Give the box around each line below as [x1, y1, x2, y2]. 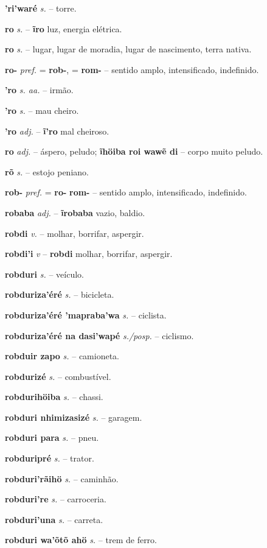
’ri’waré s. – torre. [5, 2, 77, 14]
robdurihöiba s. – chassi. [5, 390, 103, 403]
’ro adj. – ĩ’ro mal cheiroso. [5, 124, 109, 137]
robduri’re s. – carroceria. [5, 493, 106, 505]
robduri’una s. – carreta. [5, 513, 103, 525]
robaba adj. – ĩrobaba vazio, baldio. [5, 206, 145, 219]
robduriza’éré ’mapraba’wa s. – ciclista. [5, 308, 167, 321]
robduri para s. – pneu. [5, 431, 99, 444]
